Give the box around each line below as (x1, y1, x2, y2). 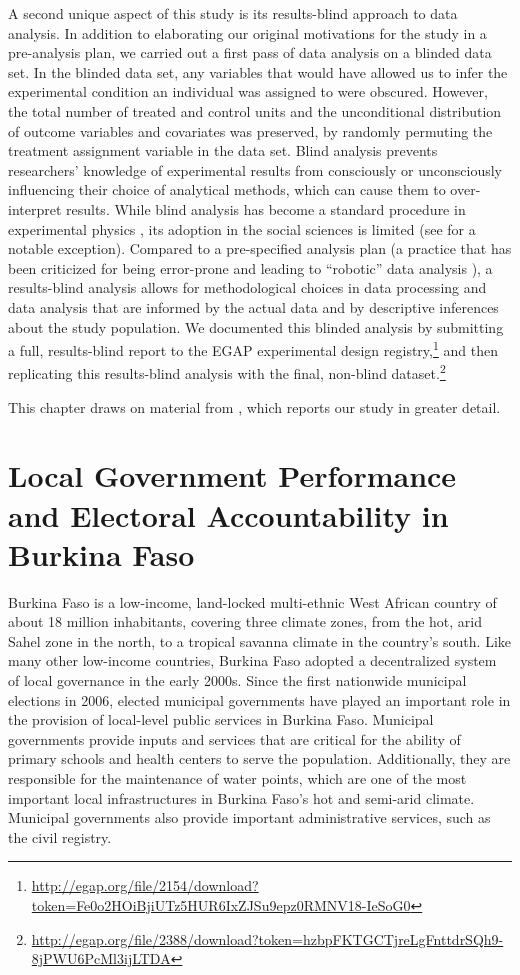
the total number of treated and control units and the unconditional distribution (8, 100, 502, 121)
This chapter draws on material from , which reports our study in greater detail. (8, 396, 501, 417)
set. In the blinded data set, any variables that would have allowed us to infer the (8, 61, 508, 82)
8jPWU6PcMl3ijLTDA (31, 948, 171, 969)
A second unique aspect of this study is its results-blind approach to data (8, 3, 458, 23)
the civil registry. (8, 826, 112, 847)
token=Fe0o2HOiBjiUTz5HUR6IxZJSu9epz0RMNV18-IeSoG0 (31, 895, 411, 915)
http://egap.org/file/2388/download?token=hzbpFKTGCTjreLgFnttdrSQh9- (31, 928, 504, 949)
